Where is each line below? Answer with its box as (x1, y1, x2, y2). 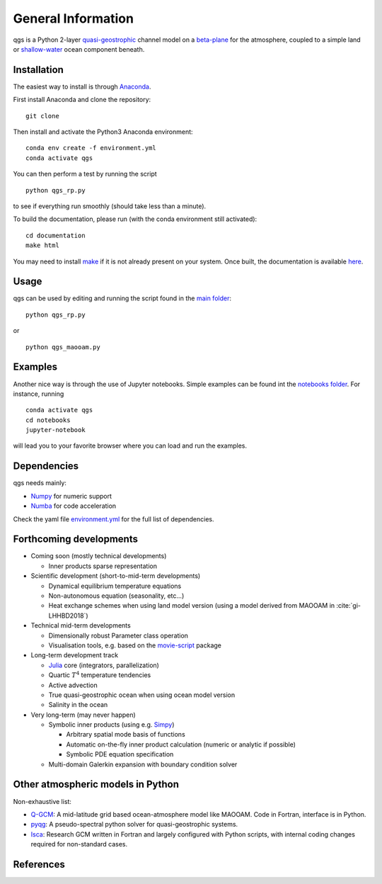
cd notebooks (25, 416, 71, 424)
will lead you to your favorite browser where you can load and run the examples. (13, 441, 248, 450)
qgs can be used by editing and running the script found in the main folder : (13, 294, 231, 302)
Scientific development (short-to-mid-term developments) (30, 572, 201, 580)
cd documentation (25, 231, 86, 239)
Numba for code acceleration (30, 501, 117, 510)
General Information (13, 11, 134, 26)
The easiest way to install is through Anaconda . (13, 82, 151, 91)
